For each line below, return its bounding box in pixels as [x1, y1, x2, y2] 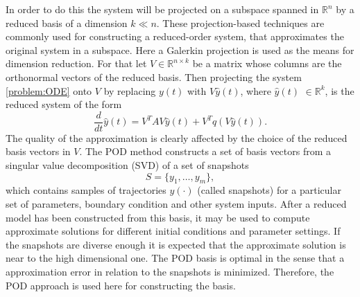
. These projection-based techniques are [156, 15, 325, 30]
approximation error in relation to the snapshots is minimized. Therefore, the [6, 264, 334, 278]
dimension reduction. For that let [6, 56, 147, 71]
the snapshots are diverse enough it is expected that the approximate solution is [6, 237, 346, 251]
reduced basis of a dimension [6, 15, 128, 30]
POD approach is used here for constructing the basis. [6, 278, 236, 292]
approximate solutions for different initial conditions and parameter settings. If [6, 224, 341, 238]
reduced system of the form [6, 97, 122, 111]
